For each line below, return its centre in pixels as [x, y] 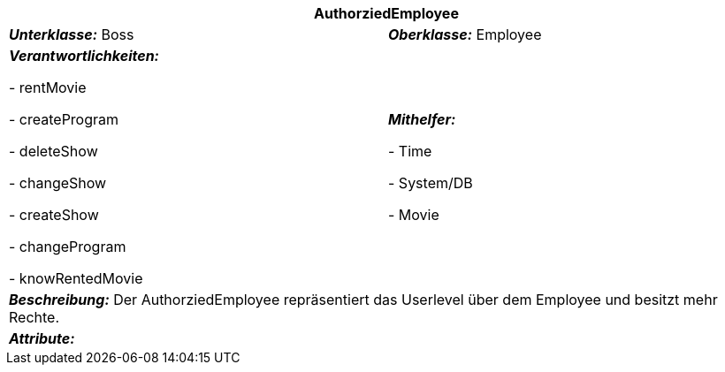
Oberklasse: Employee [465, 34]
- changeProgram [68, 247]
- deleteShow [53, 151]
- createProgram [64, 119]
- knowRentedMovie [76, 278]
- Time [410, 151]
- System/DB [431, 183]
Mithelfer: [422, 119]
